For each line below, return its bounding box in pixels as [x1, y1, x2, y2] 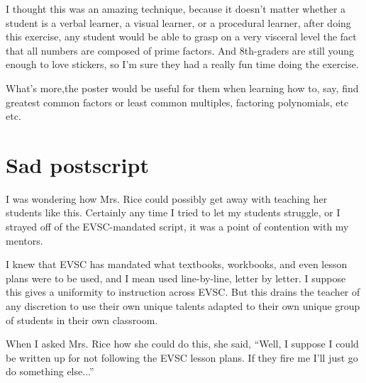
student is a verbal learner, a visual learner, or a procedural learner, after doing [6, 15, 351, 30]
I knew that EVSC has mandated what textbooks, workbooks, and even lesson [6, 257, 348, 272]
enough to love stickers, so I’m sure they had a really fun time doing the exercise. [6, 57, 359, 72]
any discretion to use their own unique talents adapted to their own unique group [6, 299, 360, 313]
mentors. [6, 233, 43, 248]
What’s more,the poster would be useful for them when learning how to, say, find [6, 80, 359, 95]
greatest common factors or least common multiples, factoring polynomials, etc [6, 94, 349, 109]
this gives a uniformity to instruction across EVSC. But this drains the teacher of [6, 284, 360, 299]
